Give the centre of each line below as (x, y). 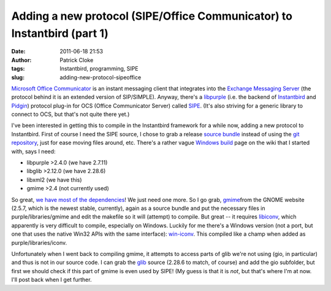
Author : (21, 60)
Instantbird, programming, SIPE (99, 69)
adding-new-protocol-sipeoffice (101, 77)
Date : (18, 52)
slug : (18, 77)
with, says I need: (33, 151)
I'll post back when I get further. (51, 280)
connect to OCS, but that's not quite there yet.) (70, 114)
